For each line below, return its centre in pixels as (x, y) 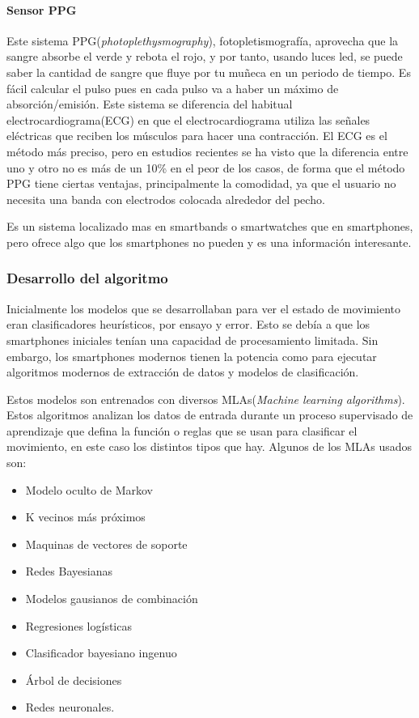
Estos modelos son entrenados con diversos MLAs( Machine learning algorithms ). (206, 399)
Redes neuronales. (70, 707)
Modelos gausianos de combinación (112, 599)
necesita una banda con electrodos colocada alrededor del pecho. (166, 199)
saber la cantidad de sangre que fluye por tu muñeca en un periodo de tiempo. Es (209, 72)
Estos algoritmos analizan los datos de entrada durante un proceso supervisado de (210, 415)
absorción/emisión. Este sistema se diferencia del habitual (150, 104)
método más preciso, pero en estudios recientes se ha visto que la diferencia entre (207, 151)
